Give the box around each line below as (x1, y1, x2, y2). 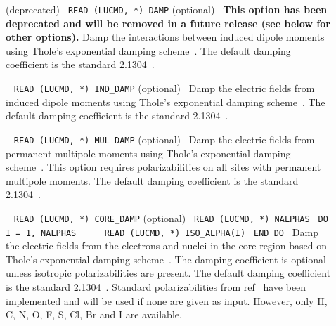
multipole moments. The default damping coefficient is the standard (6, 173, 299, 188)
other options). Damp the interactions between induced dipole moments (6, 30, 325, 44)
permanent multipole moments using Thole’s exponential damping (6, 145, 291, 160)
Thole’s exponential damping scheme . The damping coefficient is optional (6, 252, 327, 266)
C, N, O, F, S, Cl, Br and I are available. (6, 307, 182, 322)
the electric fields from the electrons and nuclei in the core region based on (6, 238, 327, 253)
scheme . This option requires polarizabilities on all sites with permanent (6, 159, 321, 174)
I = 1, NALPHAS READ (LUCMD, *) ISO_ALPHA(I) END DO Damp (6, 224, 318, 239)
